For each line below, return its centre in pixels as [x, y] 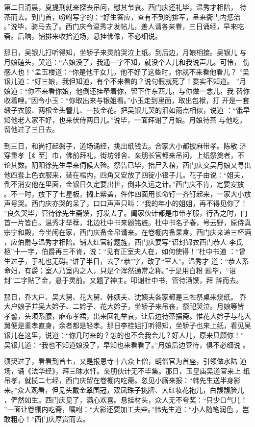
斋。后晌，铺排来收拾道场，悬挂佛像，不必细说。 [83, 36]
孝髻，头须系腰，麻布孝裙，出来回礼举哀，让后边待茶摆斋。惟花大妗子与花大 [127, 315]
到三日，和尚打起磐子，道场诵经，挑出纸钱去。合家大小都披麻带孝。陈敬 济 [125, 145]
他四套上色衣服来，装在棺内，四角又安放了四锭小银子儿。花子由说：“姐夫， [126, 174]
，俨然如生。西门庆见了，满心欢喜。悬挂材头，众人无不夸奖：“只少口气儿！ [126, 399]
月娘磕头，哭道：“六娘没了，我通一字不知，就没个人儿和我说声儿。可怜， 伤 [127, 62]
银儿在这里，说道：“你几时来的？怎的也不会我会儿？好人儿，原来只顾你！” [124, 335]
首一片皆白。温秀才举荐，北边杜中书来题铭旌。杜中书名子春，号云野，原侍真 [127, 222]
